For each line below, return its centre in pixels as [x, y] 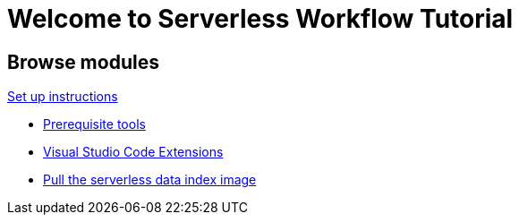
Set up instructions [63, 97]
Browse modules [83, 62]
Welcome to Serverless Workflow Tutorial [260, 19]
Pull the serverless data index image [150, 180]
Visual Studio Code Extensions [133, 152]
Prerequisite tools [94, 124]
